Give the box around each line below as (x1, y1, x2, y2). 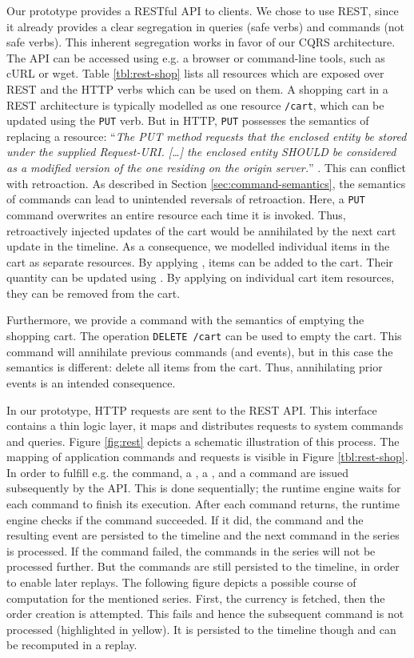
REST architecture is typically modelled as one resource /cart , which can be (6, 96, 384, 113)
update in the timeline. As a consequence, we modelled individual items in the (6, 238, 390, 255)
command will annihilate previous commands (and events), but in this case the (6, 343, 393, 359)
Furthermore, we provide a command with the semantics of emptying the (6, 311, 364, 328)
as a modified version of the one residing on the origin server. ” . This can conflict (6, 159, 406, 176)
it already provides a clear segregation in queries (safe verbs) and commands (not (6, 18, 405, 34)
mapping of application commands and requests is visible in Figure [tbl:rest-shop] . (6, 448, 408, 465)
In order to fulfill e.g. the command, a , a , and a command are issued (6, 463, 349, 480)
